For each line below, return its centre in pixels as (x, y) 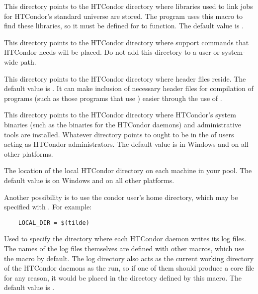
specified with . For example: (48, 207)
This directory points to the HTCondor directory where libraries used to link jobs (129, 6)
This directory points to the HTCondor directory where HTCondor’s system (120, 115)
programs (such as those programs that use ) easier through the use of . (113, 98)
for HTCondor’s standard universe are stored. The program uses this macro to (123, 16)
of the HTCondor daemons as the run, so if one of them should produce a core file (129, 268)
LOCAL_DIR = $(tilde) (54, 223)
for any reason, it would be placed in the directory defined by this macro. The (123, 277)
